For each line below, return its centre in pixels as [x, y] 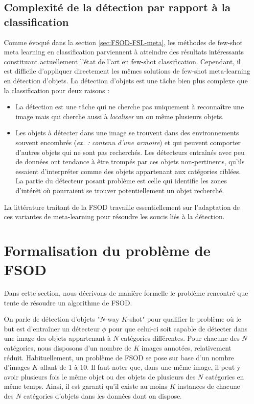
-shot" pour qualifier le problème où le [184, 319]
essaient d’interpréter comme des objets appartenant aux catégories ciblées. [128, 171]
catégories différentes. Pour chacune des [180, 338]
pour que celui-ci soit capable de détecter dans [178, 328]
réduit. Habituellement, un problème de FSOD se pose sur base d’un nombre [119, 357]
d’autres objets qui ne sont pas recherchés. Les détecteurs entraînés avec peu [130, 152]
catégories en [225, 376]
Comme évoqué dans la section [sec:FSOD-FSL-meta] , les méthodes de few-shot [123, 42]
